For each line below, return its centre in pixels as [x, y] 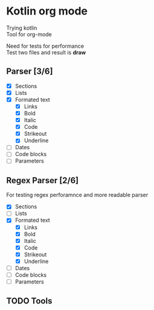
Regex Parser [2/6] [43, 180]
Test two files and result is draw [46, 52]
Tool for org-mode [29, 34]
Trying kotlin [22, 28]
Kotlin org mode [47, 11]
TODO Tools [29, 301]
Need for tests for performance [45, 46]
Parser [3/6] [30, 72]
